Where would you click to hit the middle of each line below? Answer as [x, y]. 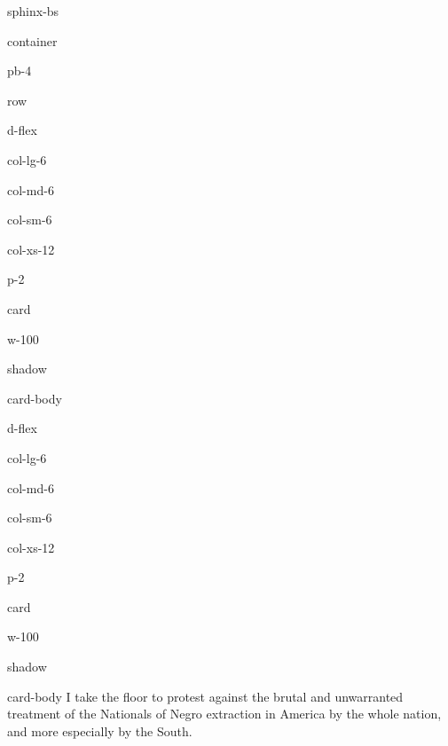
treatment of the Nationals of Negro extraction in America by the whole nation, [224, 714]
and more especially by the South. [100, 730]
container [32, 40]
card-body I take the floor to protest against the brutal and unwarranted [205, 696]
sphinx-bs [33, 11]
